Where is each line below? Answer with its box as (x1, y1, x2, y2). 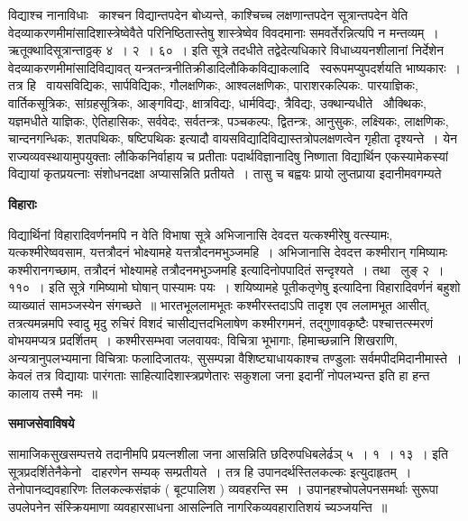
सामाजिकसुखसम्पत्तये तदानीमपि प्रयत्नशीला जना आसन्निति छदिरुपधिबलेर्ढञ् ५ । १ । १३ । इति (8, 444, 448, 463)
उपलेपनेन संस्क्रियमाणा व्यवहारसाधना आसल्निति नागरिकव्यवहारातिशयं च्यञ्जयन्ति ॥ (8, 497, 388, 516)
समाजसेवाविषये (8, 414, 75, 433)
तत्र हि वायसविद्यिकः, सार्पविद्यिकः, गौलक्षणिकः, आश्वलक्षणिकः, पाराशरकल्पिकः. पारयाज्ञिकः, (8, 76, 418, 95)
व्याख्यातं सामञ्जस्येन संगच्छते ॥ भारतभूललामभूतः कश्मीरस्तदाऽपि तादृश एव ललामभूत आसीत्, (8, 295, 430, 314)
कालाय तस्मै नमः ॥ (8, 383, 98, 402)
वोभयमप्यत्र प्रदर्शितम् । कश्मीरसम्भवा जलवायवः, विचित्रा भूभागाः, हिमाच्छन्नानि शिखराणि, (8, 331, 398, 350)
